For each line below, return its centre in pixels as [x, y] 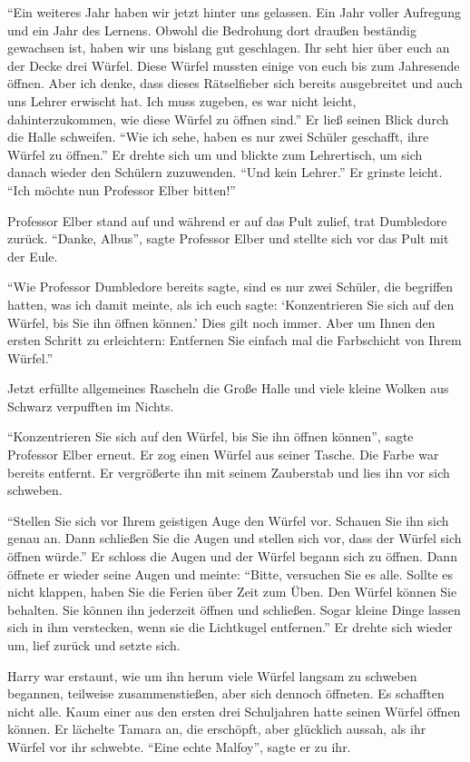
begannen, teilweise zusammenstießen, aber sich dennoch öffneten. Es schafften [226, 693]
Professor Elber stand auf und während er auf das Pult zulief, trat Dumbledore [227, 220]
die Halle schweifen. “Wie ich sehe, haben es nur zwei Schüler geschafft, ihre [218, 137]
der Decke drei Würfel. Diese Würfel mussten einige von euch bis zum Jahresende [234, 65]
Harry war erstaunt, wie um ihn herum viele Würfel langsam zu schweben [212, 675]
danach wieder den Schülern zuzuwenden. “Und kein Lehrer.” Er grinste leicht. [225, 172]
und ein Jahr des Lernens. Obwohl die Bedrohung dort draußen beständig [212, 30]
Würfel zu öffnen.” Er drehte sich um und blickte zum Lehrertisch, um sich [215, 154]
